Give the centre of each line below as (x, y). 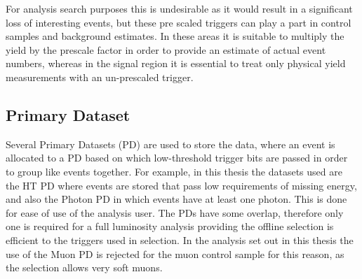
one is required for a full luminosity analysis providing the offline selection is (170, 226)
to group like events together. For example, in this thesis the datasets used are (174, 171)
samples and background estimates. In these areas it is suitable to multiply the (175, 36)
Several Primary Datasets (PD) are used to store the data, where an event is (170, 144)
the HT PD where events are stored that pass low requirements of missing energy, (181, 185)
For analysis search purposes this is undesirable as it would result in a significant (179, 8)
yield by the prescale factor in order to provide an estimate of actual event (166, 49)
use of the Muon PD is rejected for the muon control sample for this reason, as (175, 253)
